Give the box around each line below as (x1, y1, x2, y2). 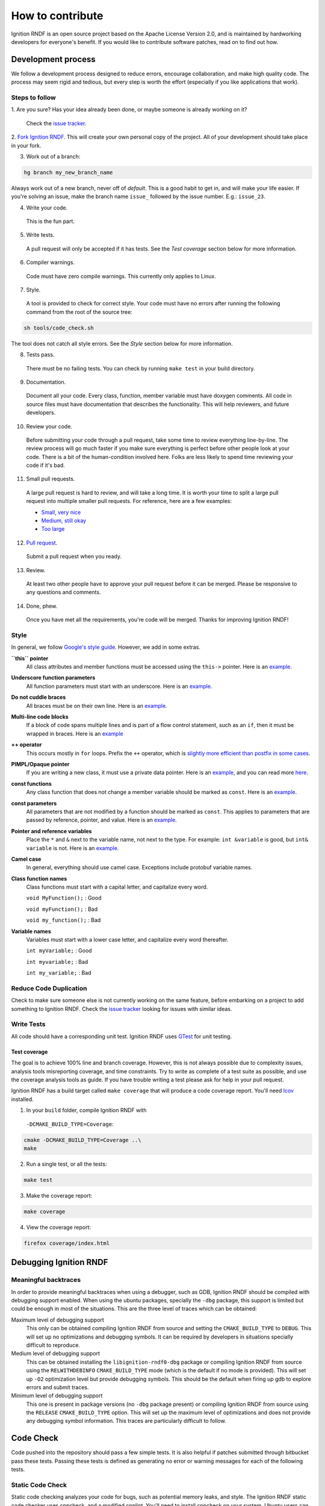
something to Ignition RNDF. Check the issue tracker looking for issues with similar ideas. (11, 1005, 232, 1012)
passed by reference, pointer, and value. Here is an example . (26, 816, 177, 823)
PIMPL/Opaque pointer (11, 760, 70, 767)
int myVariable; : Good (26, 947, 93, 954)
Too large (41, 525, 65, 533)
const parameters (11, 799, 57, 807)
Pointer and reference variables (11, 827, 92, 834)
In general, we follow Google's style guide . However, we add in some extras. (11, 643, 201, 651)
